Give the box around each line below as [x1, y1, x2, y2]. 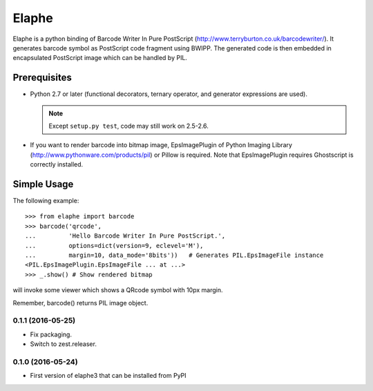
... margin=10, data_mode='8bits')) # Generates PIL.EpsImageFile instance [25, 251, 324, 259]
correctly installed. [30, 160, 84, 169]
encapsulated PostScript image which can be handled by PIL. [12, 54, 188, 62]
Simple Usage [12, 178, 74, 190]
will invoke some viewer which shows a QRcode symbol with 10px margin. [12, 286, 223, 294]
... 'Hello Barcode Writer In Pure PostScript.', [25, 232, 226, 240]
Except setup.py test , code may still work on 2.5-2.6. [48, 122, 209, 131]
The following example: [12, 197, 79, 205]
